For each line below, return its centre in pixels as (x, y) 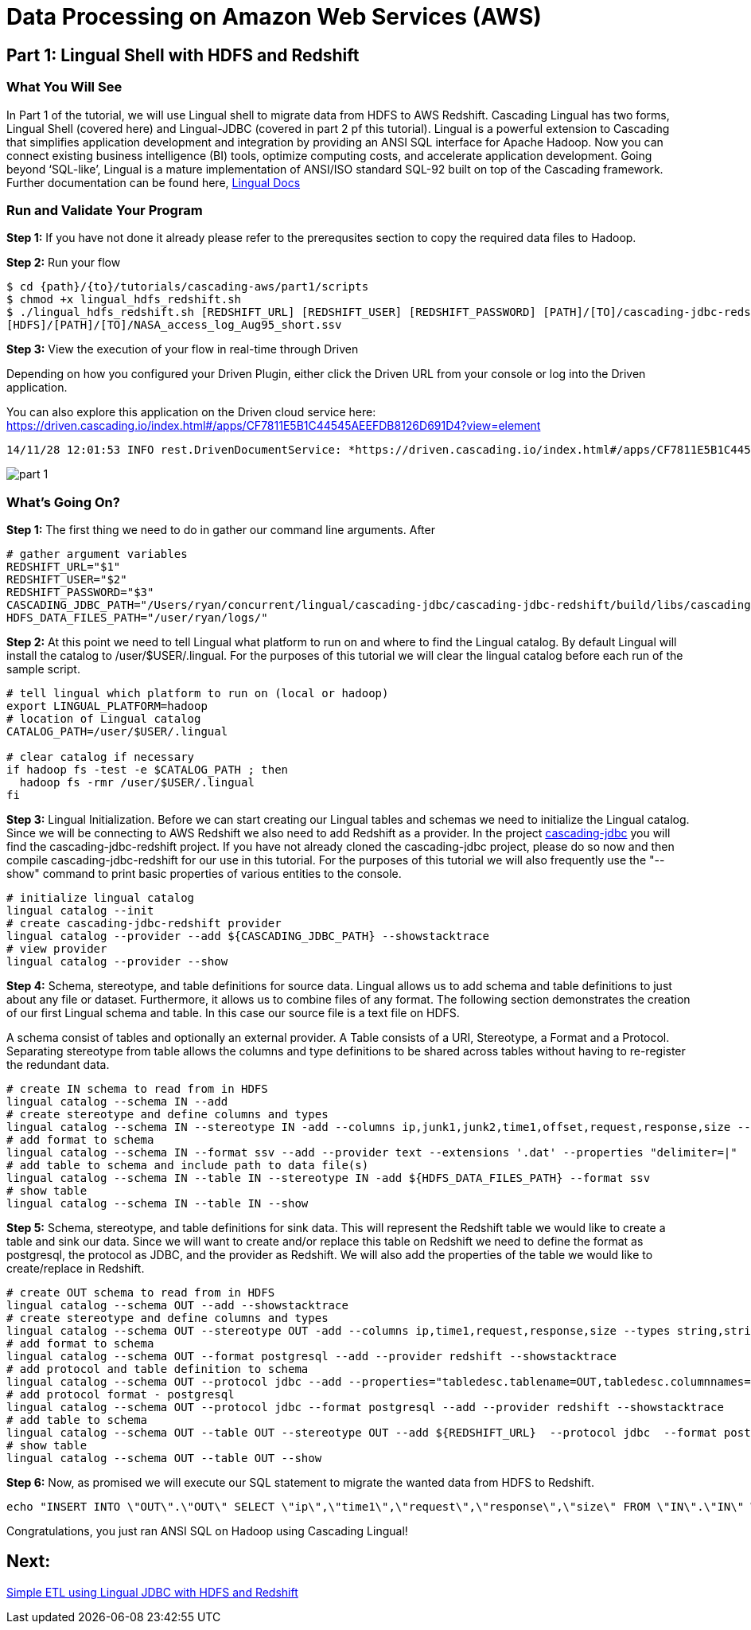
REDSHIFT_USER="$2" (67, 580)
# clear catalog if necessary (101, 757)
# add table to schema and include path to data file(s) (188, 1166)
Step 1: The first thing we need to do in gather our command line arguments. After (221, 530)
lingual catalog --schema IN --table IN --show (158, 1204)
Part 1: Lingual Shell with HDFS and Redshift (183, 55)
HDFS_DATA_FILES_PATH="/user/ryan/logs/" (137, 618)
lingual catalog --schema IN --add (117, 1102)
